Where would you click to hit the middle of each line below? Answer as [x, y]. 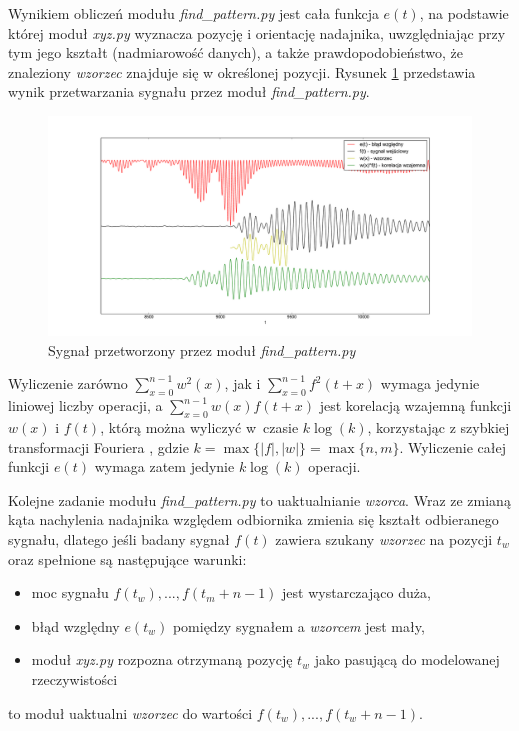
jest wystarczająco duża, [356, 592]
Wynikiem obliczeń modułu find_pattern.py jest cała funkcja [193, 13]
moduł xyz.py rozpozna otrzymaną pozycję [162, 659]
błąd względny [75, 625]
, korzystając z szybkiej [438, 427]
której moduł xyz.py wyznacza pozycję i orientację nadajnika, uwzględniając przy [257, 32]
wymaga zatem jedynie [164, 466]
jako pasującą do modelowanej [407, 659]
